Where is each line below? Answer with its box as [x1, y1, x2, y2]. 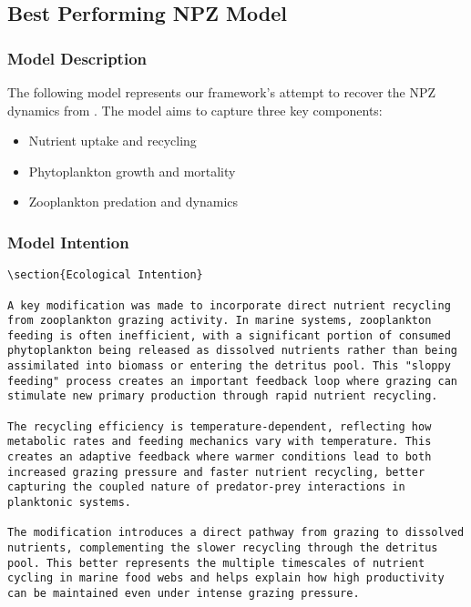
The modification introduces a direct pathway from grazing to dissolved [7, 526, 465, 540]
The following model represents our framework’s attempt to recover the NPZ [7, 83, 436, 101]
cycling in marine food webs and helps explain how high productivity [7, 572, 445, 585]
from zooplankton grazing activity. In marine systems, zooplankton [7, 314, 432, 328]
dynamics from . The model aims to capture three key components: [7, 100, 383, 119]
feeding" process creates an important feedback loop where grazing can [7, 374, 457, 388]
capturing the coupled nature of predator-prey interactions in [7, 481, 405, 494]
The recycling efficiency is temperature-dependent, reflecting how [7, 420, 432, 433]
